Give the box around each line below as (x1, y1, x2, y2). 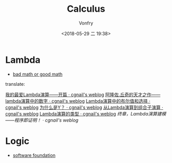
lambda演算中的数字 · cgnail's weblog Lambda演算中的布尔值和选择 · (5, 98, 150, 104)
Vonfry (78, 20, 94, 26)
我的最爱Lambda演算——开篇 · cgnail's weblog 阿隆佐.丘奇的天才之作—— (5, 91, 161, 98)
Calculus (67, 3, 105, 15)
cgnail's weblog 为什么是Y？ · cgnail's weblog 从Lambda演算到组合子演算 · (5, 104, 163, 110)
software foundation (12, 152, 56, 158)
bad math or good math (12, 71, 63, 77)
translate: (5, 81, 26, 87)
